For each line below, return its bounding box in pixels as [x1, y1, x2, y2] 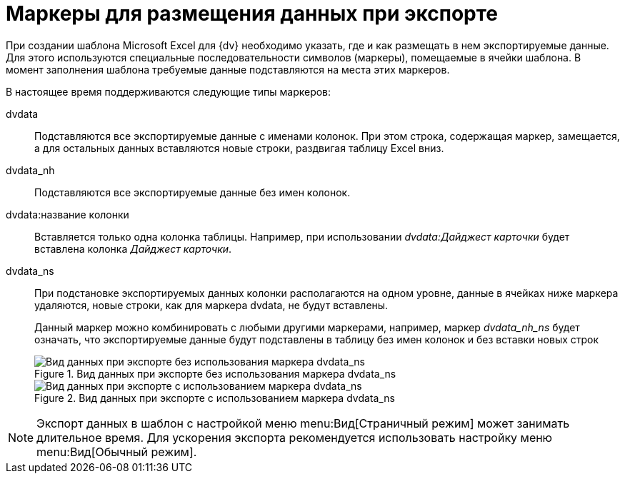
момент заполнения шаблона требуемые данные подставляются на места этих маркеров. [6, 63, 450, 76]
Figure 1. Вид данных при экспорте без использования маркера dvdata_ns [34, 367, 396, 380]
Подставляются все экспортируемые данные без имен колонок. [34, 186, 351, 198]
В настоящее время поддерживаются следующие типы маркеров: [6, 85, 331, 98]
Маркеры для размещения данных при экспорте [6, 1, 498, 26]
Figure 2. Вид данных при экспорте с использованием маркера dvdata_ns [34, 391, 395, 404]
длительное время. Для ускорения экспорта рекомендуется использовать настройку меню [36, 430, 553, 445]
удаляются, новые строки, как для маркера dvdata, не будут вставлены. [34, 298, 389, 311]
